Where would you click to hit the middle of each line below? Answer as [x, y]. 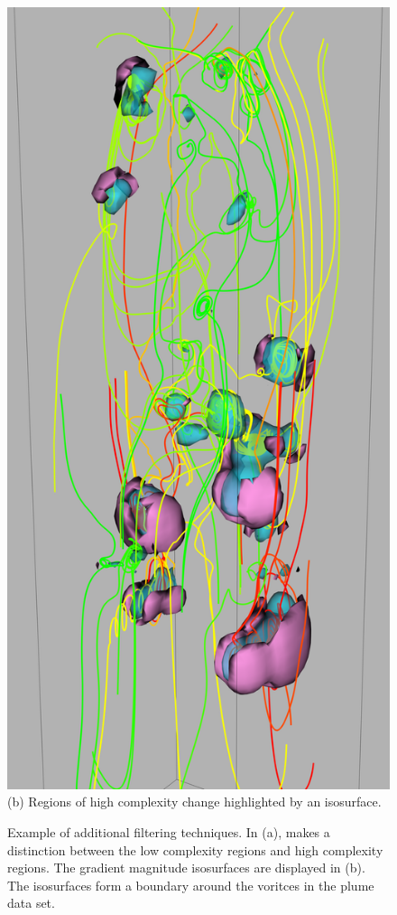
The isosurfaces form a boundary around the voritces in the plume [191, 885]
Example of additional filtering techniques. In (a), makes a [169, 832]
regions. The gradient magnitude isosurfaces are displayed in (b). [186, 868]
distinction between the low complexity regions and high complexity [195, 849]
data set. [31, 903]
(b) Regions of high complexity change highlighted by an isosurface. [194, 802]
